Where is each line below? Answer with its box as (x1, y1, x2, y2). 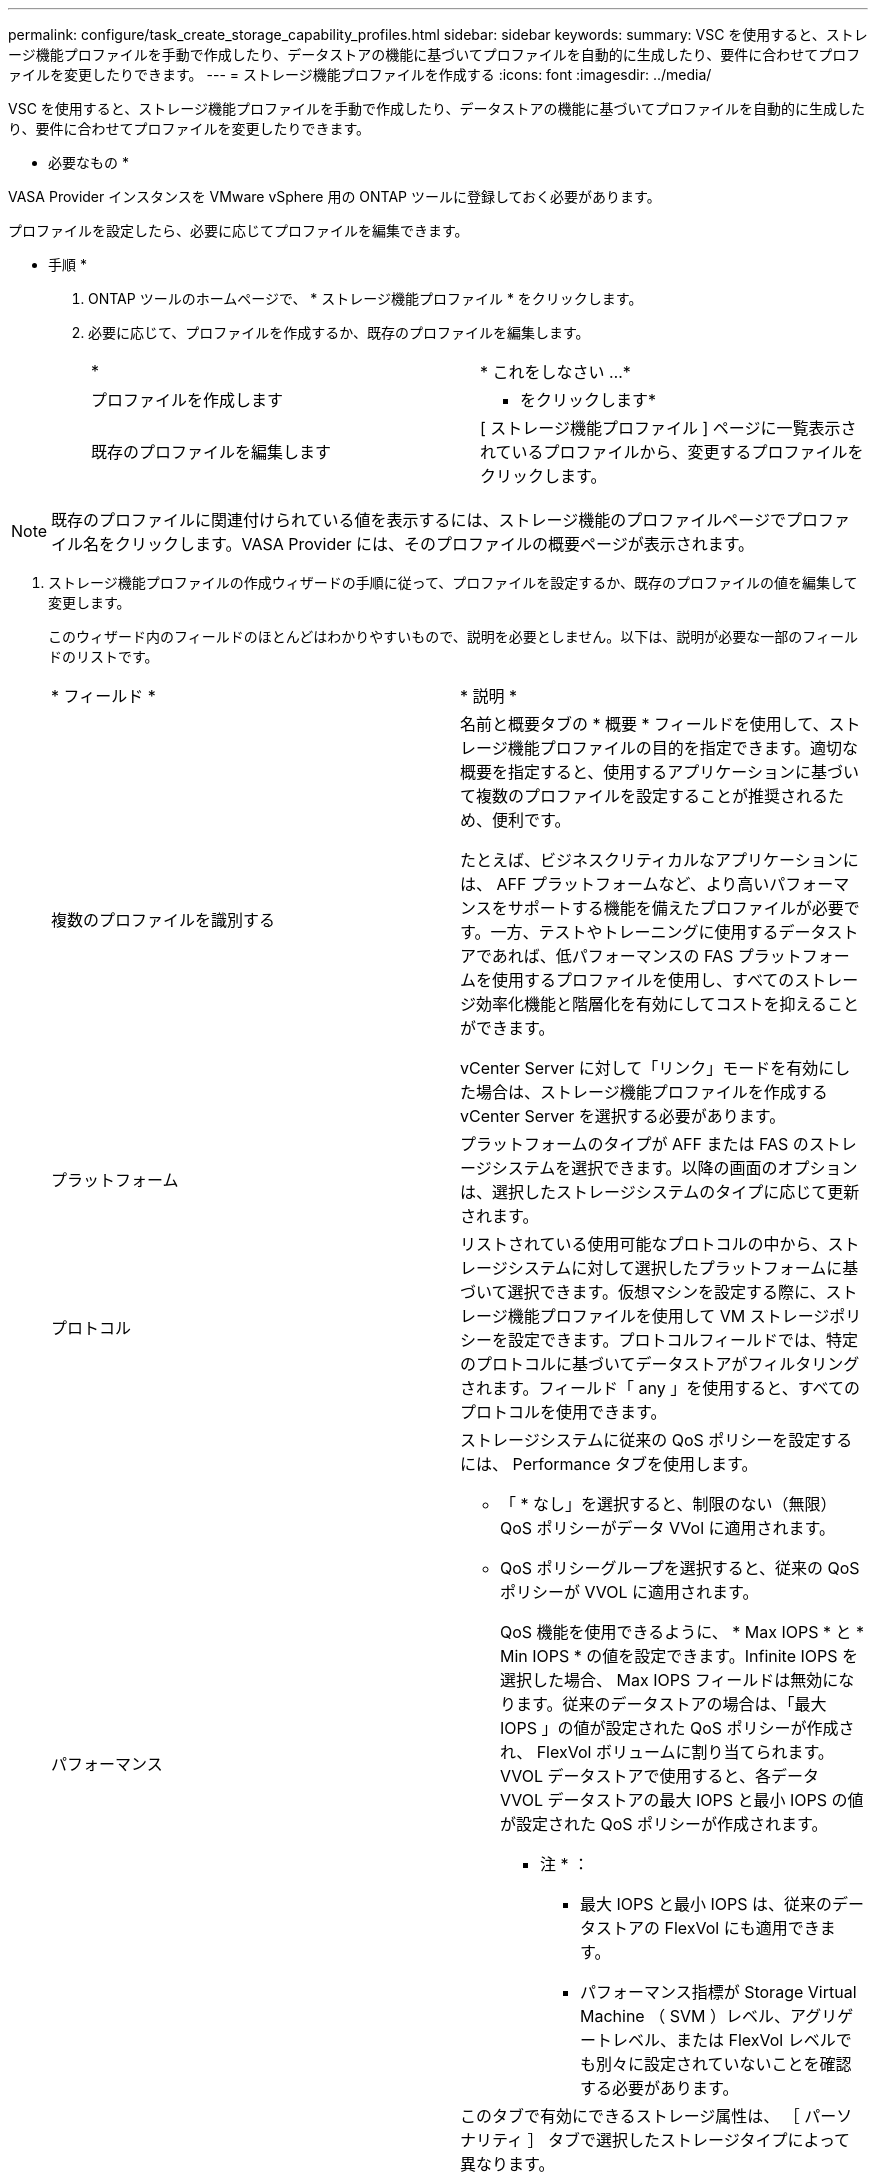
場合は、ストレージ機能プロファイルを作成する (476, 1082, 828, 1102)
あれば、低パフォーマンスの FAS (491, 946, 734, 966)
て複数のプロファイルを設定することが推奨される (460, 786, 829, 806)
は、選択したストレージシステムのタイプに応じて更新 (460, 1182, 860, 1202)
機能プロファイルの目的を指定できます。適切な (507, 738, 859, 758)
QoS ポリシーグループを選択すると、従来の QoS (500, 1558, 860, 1578)
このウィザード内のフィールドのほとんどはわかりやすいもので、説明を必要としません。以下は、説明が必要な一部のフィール (48, 628, 859, 645)
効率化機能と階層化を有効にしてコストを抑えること (476, 994, 860, 1014)
